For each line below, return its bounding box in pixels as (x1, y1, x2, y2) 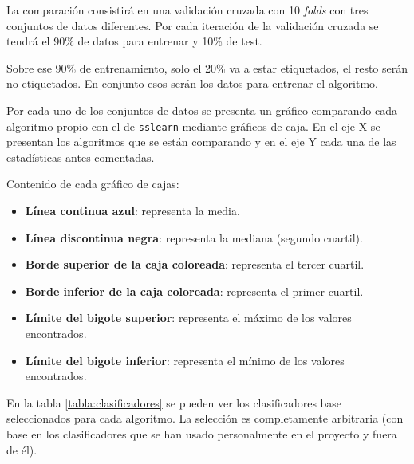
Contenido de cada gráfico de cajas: (6, 175, 179, 192)
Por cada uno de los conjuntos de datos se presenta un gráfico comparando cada (6, 101, 397, 118)
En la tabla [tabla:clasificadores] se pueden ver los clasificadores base (6, 394, 342, 411)
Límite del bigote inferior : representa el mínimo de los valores (25, 352, 345, 368)
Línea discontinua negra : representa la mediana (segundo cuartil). (25, 229, 363, 246)
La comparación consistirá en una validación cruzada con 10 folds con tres (6, 2, 369, 18)
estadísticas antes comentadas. (6, 148, 155, 165)
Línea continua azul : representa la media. (25, 203, 240, 218)
